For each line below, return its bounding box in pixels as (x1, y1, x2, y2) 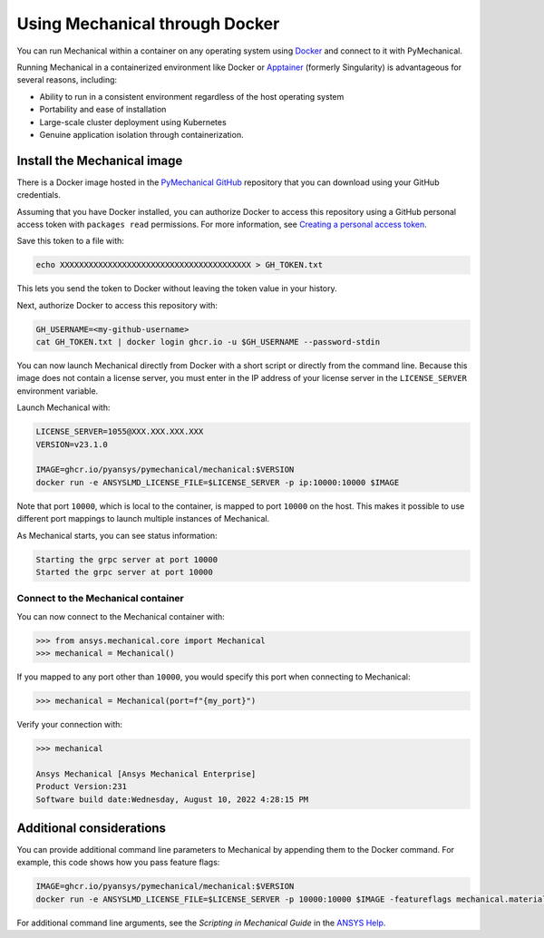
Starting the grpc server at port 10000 (35, 554, 218, 564)
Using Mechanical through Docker (16, 14, 280, 34)
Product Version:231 (35, 781, 127, 792)
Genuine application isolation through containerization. (39, 129, 244, 140)
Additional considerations (16, 820, 167, 835)
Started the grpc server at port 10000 (35, 567, 213, 577)
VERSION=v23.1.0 (35, 439, 109, 449)
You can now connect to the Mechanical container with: (16, 611, 226, 621)
